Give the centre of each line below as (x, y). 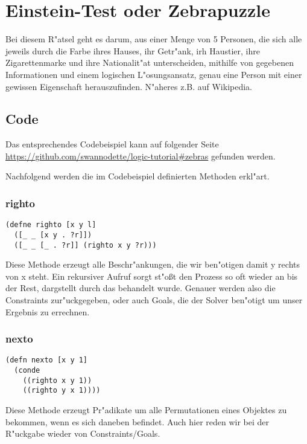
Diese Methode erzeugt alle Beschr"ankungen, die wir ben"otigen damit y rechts (153, 264)
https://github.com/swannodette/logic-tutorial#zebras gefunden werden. (141, 156)
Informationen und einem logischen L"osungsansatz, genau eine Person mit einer (154, 74)
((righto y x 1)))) (62, 391)
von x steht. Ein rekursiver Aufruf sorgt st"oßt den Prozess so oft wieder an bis (152, 276)
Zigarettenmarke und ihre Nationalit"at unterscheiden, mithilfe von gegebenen (150, 63)
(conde (27, 371)
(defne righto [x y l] (51, 225)
